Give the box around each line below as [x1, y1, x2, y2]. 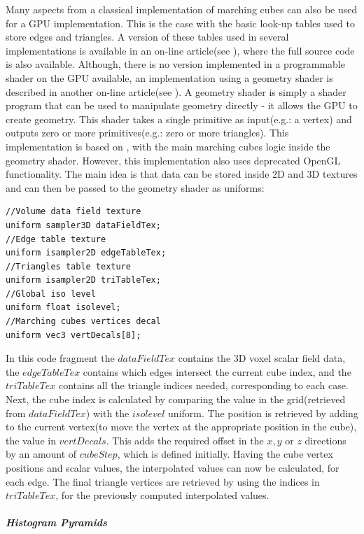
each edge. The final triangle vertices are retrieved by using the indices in [6, 474, 320, 489]
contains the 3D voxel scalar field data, [178, 351, 346, 365]
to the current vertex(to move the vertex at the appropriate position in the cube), [6, 419, 357, 434]
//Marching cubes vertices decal [6, 316, 161, 327]
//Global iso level [6, 288, 96, 299]
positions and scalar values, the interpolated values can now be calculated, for [6, 461, 339, 475]
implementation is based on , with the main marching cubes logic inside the [6, 139, 330, 153]
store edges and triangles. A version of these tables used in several [6, 29, 289, 44]
